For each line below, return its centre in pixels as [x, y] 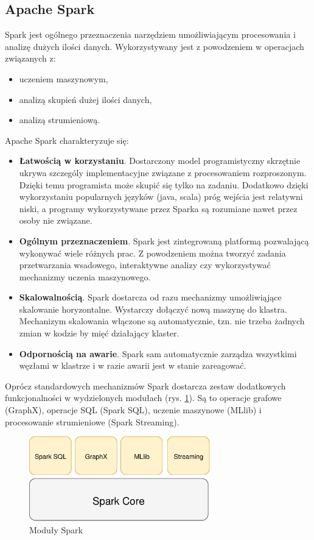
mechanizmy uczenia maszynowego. [85, 276]
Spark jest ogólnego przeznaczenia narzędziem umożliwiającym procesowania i [150, 34]
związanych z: [30, 58]
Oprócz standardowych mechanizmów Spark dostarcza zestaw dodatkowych [145, 385]
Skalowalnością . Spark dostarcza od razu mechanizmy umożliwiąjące [150, 297]
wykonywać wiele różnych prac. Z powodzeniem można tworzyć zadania [152, 253]
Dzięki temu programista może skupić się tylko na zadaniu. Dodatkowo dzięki [164, 184]
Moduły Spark [56, 529]
